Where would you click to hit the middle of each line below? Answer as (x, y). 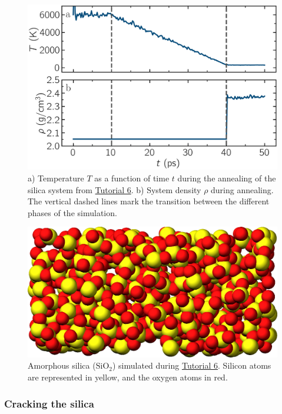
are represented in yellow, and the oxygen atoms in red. (128, 377)
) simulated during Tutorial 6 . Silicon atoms (192, 365)
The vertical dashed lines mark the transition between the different (149, 201)
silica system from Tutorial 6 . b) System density (115, 189)
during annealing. (242, 189)
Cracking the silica (49, 403)
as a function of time (132, 178)
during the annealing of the (227, 178)
